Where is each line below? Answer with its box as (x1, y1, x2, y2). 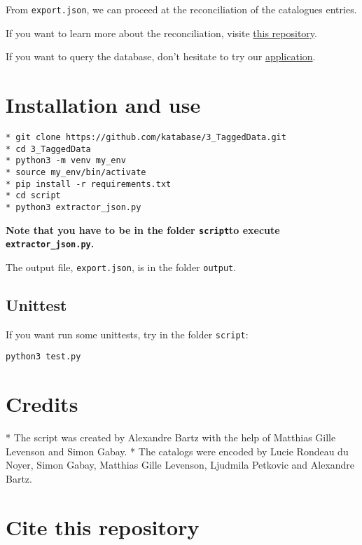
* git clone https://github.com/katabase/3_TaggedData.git (6, 132, 286, 142)
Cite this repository (6, 512, 200, 541)
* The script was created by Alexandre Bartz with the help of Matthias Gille (6, 430, 336, 445)
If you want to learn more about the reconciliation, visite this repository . (6, 25, 317, 40)
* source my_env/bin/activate (6, 167, 146, 177)
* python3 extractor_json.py (6, 202, 141, 212)
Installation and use (6, 90, 201, 119)
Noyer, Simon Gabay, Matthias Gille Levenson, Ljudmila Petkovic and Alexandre (6, 457, 355, 472)
